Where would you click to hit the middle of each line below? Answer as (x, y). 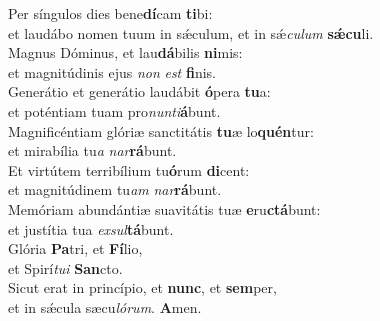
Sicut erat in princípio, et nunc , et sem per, (142, 287)
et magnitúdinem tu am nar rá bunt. (115, 189)
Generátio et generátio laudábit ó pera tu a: (139, 91)
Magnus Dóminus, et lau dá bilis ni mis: (125, 52)
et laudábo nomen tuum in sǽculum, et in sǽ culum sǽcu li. (191, 32)
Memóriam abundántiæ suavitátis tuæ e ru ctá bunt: (164, 208)
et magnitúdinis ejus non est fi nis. (112, 71)
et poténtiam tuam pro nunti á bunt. (114, 110)
